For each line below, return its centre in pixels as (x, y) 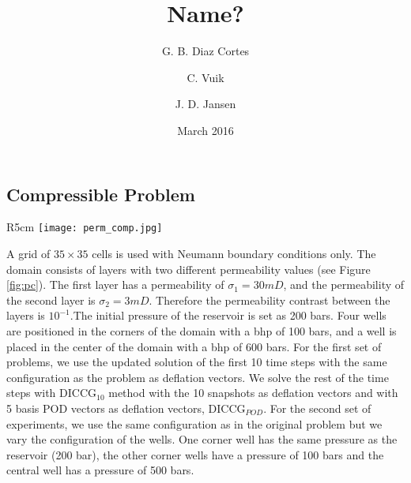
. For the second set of (317, 408)
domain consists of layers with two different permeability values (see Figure (189, 269)
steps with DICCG (51, 393)
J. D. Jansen (205, 104)
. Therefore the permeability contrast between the (270, 300)
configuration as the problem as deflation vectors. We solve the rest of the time (198, 377)
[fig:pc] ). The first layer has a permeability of (115, 285)
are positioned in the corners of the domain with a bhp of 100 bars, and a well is (202, 330)
